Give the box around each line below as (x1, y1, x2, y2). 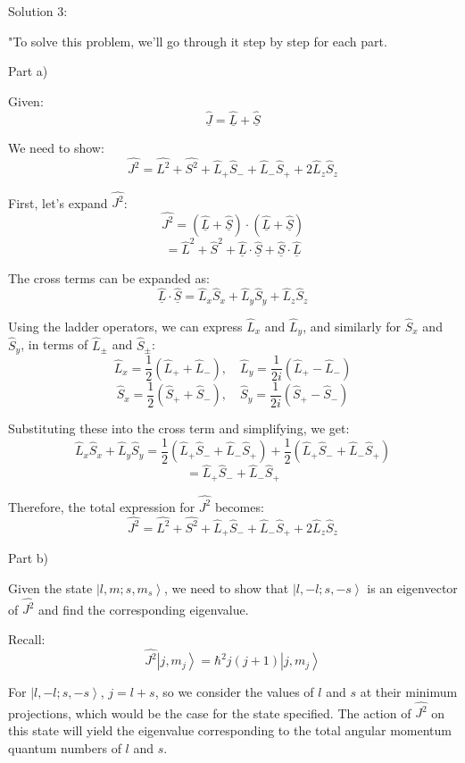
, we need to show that (164, 578, 289, 597)
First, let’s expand (8, 193, 108, 212)
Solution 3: (8, 2, 68, 20)
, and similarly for (303, 317, 402, 336)
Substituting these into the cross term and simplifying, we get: (8, 419, 350, 438)
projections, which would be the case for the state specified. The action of (8, 703, 411, 722)
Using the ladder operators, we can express (8, 317, 243, 336)
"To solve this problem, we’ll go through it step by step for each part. (8, 31, 387, 50)
